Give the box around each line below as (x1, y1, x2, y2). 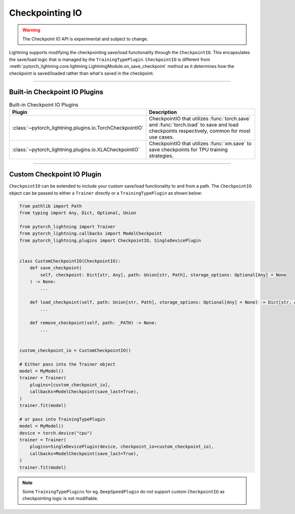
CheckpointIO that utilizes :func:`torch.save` (149, 115, 251, 122)
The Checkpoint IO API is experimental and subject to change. (22, 36, 148, 42)
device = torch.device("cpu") (19, 430, 92, 436)
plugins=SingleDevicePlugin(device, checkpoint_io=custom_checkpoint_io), (29, 444, 214, 450)
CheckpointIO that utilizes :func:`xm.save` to (149, 140, 252, 147)
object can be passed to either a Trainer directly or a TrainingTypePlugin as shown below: (9, 190, 203, 196)
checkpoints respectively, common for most (149, 127, 251, 134)
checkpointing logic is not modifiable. (22, 495, 98, 501)
